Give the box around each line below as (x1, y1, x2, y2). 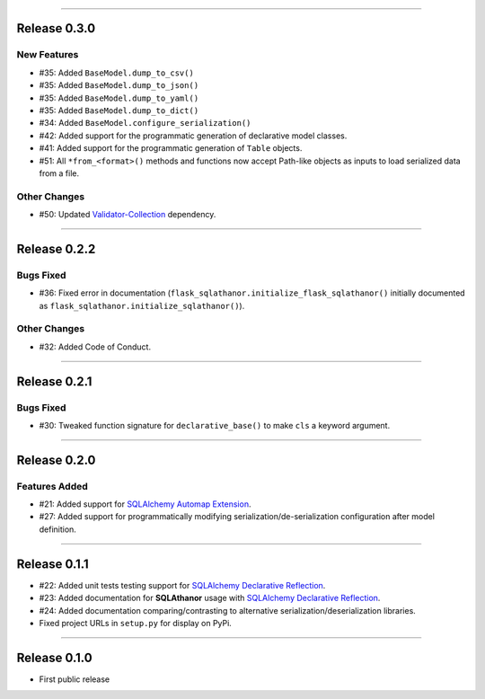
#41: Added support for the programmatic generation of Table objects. (39, 143, 303, 154)
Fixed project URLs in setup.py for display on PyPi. (39, 617, 233, 628)
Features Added (16, 480, 89, 492)
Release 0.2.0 (16, 452, 96, 467)
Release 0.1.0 (16, 650, 93, 665)
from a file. (39, 167, 80, 179)
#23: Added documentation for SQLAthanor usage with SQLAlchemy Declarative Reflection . (39, 593, 381, 604)
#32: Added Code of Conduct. (39, 341, 152, 352)
